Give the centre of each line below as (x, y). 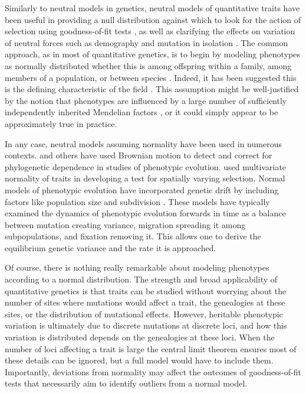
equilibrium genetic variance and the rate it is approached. (111, 247)
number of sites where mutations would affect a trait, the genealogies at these (145, 302)
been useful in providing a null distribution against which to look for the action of (153, 19)
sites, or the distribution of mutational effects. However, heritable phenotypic (144, 314)
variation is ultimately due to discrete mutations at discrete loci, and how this (146, 325)
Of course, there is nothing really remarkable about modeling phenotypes (137, 267)
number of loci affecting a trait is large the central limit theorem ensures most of (151, 348)
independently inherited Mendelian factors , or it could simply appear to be (142, 112)
